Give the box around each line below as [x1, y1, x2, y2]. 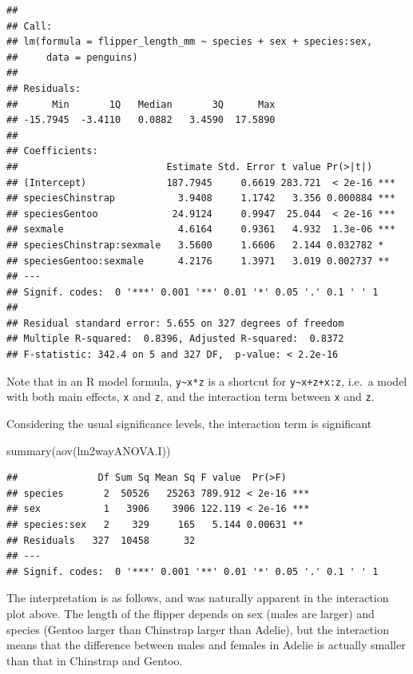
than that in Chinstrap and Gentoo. [6, 652, 183, 668]
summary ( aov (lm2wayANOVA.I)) [6, 442, 171, 458]
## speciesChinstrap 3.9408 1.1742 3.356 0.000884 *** [6, 192, 395, 204]
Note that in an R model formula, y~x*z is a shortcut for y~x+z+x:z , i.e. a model [6, 372, 407, 389]
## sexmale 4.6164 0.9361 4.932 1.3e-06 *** [6, 224, 395, 236]
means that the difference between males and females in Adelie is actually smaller [6, 636, 406, 653]
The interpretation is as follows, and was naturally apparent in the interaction [6, 589, 389, 606]
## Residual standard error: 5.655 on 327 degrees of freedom [6, 317, 344, 329]
